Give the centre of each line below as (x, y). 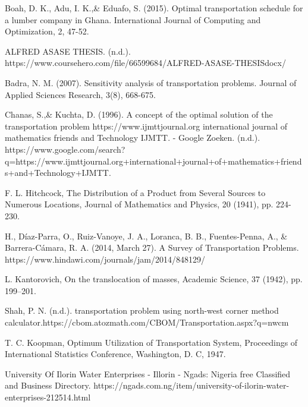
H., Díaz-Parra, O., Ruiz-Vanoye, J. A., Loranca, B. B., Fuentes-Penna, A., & (146, 236)
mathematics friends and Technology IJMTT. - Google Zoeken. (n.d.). (133, 138)
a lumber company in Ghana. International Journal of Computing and (133, 19)
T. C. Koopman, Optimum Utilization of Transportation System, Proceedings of (151, 342)
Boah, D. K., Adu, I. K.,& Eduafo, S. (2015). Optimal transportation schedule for (154, 8)
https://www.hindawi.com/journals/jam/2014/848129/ (105, 259)
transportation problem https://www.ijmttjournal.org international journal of (146, 126)
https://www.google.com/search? (65, 149)
